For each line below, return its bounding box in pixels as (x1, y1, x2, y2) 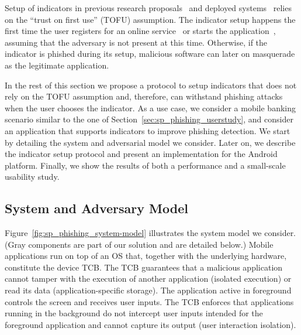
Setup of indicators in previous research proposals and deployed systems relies (5, 2, 292, 13)
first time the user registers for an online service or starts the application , (5, 25, 276, 37)
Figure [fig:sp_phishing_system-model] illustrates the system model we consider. (5, 227, 296, 239)
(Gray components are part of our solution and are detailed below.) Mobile (5, 238, 274, 250)
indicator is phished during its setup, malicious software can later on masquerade (5, 47, 295, 60)
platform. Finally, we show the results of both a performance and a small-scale (5, 159, 286, 171)
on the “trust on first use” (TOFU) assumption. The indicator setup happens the (5, 13, 296, 25)
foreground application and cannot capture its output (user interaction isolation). (5, 318, 296, 330)
